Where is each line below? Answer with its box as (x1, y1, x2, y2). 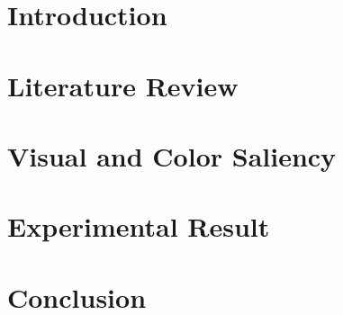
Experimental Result (7, 208, 270, 245)
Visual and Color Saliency (7, 137, 337, 174)
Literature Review (7, 67, 239, 103)
